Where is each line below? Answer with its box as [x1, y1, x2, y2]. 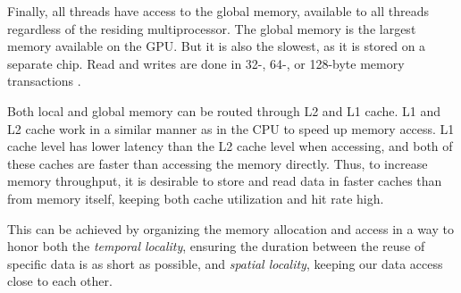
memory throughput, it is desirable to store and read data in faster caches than [7, 172, 442, 190]
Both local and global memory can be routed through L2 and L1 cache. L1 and [7, 101, 441, 120]
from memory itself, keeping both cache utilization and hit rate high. [7, 188, 384, 207]
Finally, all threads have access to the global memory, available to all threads [7, 2, 429, 20]
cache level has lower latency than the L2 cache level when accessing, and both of [7, 137, 453, 155]
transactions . [7, 71, 81, 90]
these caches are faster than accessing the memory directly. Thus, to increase [7, 154, 428, 172]
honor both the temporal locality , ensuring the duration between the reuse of [7, 237, 425, 255]
